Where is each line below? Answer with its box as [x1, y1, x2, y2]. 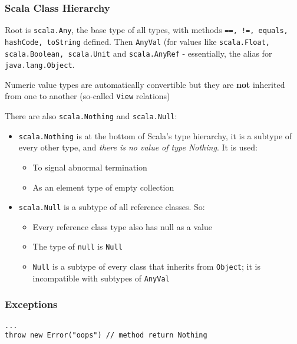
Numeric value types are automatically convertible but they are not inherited [5, 78, 285, 90]
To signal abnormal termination [32, 161, 147, 173]
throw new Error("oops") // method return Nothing [5, 331, 207, 340]
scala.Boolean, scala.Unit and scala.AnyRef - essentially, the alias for [5, 47, 272, 59]
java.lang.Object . [5, 58, 75, 71]
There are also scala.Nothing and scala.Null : [5, 110, 177, 122]
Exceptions [5, 297, 58, 312]
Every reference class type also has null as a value [32, 220, 212, 232]
